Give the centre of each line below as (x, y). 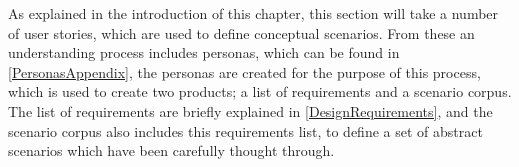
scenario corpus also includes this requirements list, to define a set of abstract (245, 130)
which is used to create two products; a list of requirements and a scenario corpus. (260, 91)
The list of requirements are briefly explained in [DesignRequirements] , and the (250, 110)
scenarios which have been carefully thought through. (171, 150)
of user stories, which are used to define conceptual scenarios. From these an (241, 32)
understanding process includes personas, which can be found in (204, 52)
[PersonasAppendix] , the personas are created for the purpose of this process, (244, 71)
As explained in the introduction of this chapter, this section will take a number (253, 13)
